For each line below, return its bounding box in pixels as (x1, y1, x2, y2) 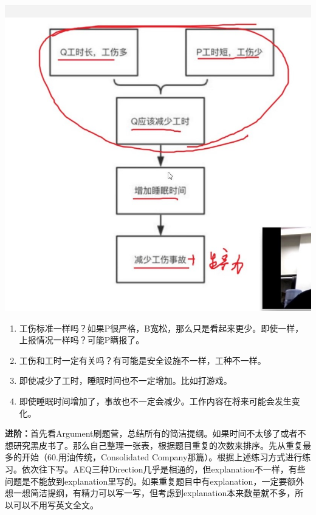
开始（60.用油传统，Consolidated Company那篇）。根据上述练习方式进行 (21, 451, 303, 463)
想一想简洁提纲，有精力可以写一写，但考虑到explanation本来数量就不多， (5, 486, 295, 499)
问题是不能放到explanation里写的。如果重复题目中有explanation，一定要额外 (5, 474, 304, 487)
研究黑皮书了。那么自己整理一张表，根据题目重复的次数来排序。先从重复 (13, 438, 303, 451)
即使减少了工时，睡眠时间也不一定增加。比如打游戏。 (19, 374, 232, 387)
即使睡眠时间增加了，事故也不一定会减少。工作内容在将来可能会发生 (19, 394, 292, 407)
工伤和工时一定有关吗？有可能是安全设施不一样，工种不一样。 (19, 353, 266, 366)
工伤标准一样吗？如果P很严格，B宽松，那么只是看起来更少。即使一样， (19, 321, 304, 334)
